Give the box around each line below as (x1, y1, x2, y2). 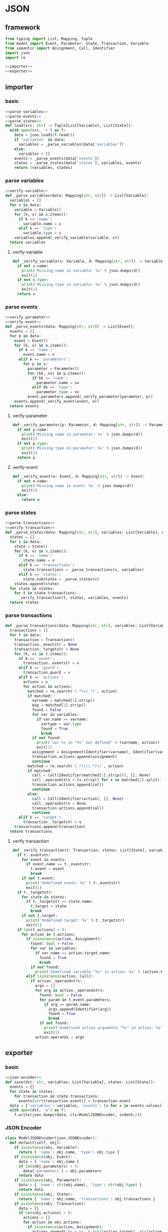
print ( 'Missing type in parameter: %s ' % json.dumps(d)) (21, 446, 143, 451)
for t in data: (9, 633, 41, 638)
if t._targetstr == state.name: (25, 899, 93, 904)
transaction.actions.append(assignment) (31, 754, 117, 759)
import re (5, 55, 26, 60)
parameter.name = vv (36, 380, 79, 385)
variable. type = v (23, 231, 61, 236)
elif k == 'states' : (18, 572, 61, 577)
